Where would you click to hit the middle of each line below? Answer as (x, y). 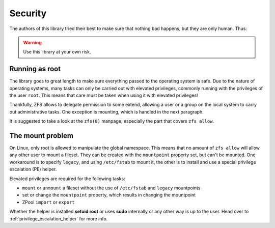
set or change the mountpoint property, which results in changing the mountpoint (109, 195)
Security (28, 13)
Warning (32, 42)
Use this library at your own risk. (57, 52)
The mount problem (42, 136)
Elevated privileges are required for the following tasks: (67, 179)
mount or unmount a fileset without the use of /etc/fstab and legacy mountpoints (111, 188)
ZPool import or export (48, 202)
